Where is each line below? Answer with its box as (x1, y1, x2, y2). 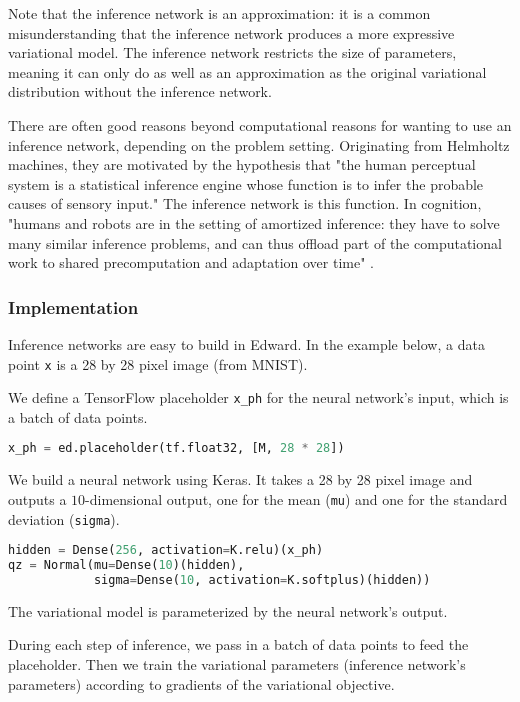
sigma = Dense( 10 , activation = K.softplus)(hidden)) (93, 572, 431, 587)
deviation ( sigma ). (8, 508, 120, 529)
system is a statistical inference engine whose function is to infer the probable (8, 173, 484, 194)
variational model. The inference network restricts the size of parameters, (8, 42, 457, 63)
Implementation (8, 294, 139, 319)
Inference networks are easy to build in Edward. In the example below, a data (8, 333, 485, 354)
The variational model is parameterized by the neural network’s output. (8, 600, 448, 621)
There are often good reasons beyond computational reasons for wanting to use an (8, 114, 512, 135)
